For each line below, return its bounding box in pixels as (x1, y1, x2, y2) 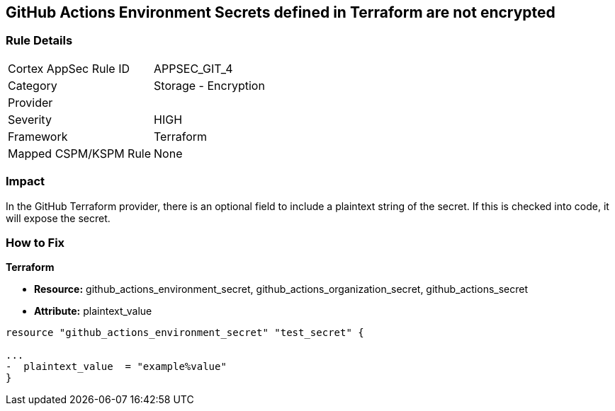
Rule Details (6, 33, 73, 48)
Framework (8, 129, 68, 144)
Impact (6, 174, 45, 189)
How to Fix (6, 235, 65, 250)
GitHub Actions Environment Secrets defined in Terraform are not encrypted (6, 4, 555, 21)
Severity (8, 112, 52, 127)
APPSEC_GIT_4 (154, 61, 233, 76)
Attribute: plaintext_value (34, 305, 152, 318)
